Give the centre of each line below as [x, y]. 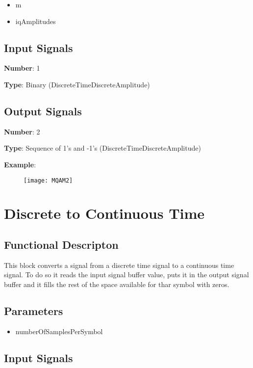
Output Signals [43, 111]
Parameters [34, 310]
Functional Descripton [61, 244]
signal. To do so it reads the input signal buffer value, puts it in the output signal [126, 275]
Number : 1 [22, 68]
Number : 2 [22, 131]
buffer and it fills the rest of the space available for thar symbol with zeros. [117, 284]
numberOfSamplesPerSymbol [59, 331]
